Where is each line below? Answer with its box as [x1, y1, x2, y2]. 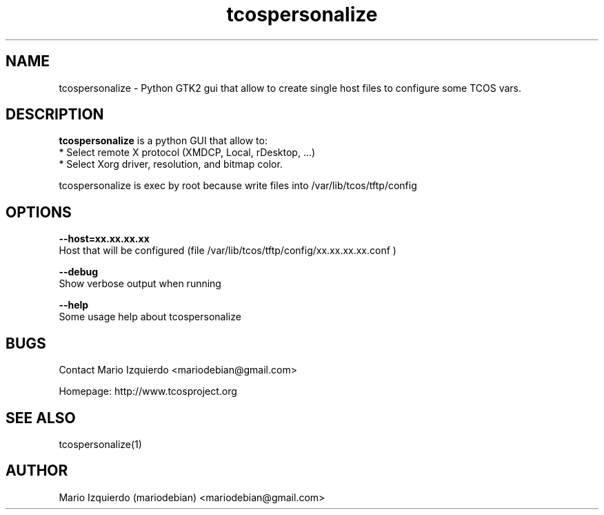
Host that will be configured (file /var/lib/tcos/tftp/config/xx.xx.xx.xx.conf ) [59, 244, 396, 257]
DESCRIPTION [6, 106, 104, 124]
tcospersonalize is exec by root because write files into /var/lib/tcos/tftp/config [59, 179, 417, 192]
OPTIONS [6, 203, 72, 221]
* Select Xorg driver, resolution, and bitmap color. [59, 158, 283, 171]
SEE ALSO [6, 409, 76, 427]
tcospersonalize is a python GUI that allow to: [59, 135, 268, 147]
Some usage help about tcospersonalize [59, 311, 241, 323]
